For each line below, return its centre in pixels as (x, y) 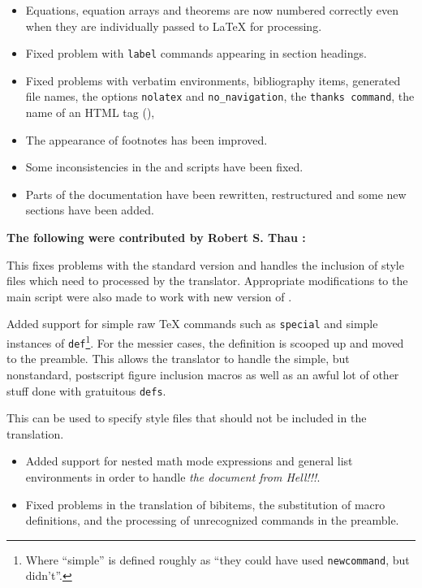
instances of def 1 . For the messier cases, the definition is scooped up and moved (205, 342)
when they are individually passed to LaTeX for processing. (174, 26)
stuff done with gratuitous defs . (86, 390)
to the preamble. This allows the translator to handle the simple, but (178, 359)
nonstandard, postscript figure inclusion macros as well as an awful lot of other (203, 374)
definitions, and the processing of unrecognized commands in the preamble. (212, 520)
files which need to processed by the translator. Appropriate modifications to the (207, 281)
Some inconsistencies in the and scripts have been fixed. (164, 167)
